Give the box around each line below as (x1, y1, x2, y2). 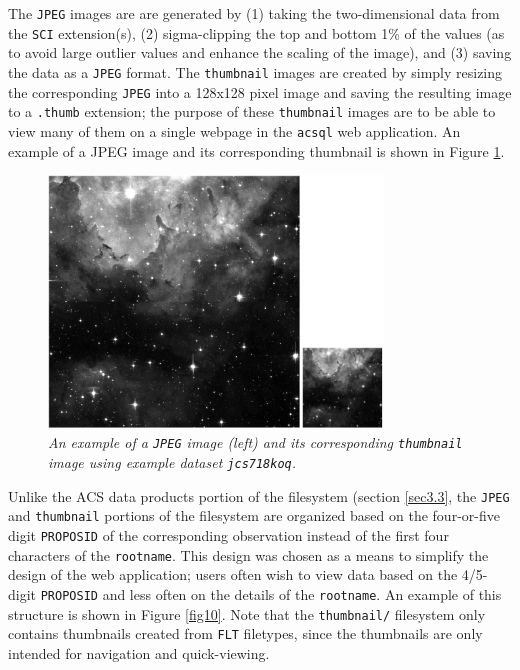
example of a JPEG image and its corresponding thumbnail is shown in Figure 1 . (8, 140, 505, 161)
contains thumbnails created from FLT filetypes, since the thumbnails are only (8, 623, 483, 644)
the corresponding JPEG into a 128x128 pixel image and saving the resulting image (8, 81, 512, 102)
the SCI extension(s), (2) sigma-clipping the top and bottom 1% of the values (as (8, 22, 505, 43)
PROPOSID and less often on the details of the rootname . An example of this (40, 583, 502, 604)
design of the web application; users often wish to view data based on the (8, 564, 458, 585)
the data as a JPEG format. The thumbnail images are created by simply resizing (8, 61, 503, 82)
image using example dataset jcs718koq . (48, 452, 297, 473)
